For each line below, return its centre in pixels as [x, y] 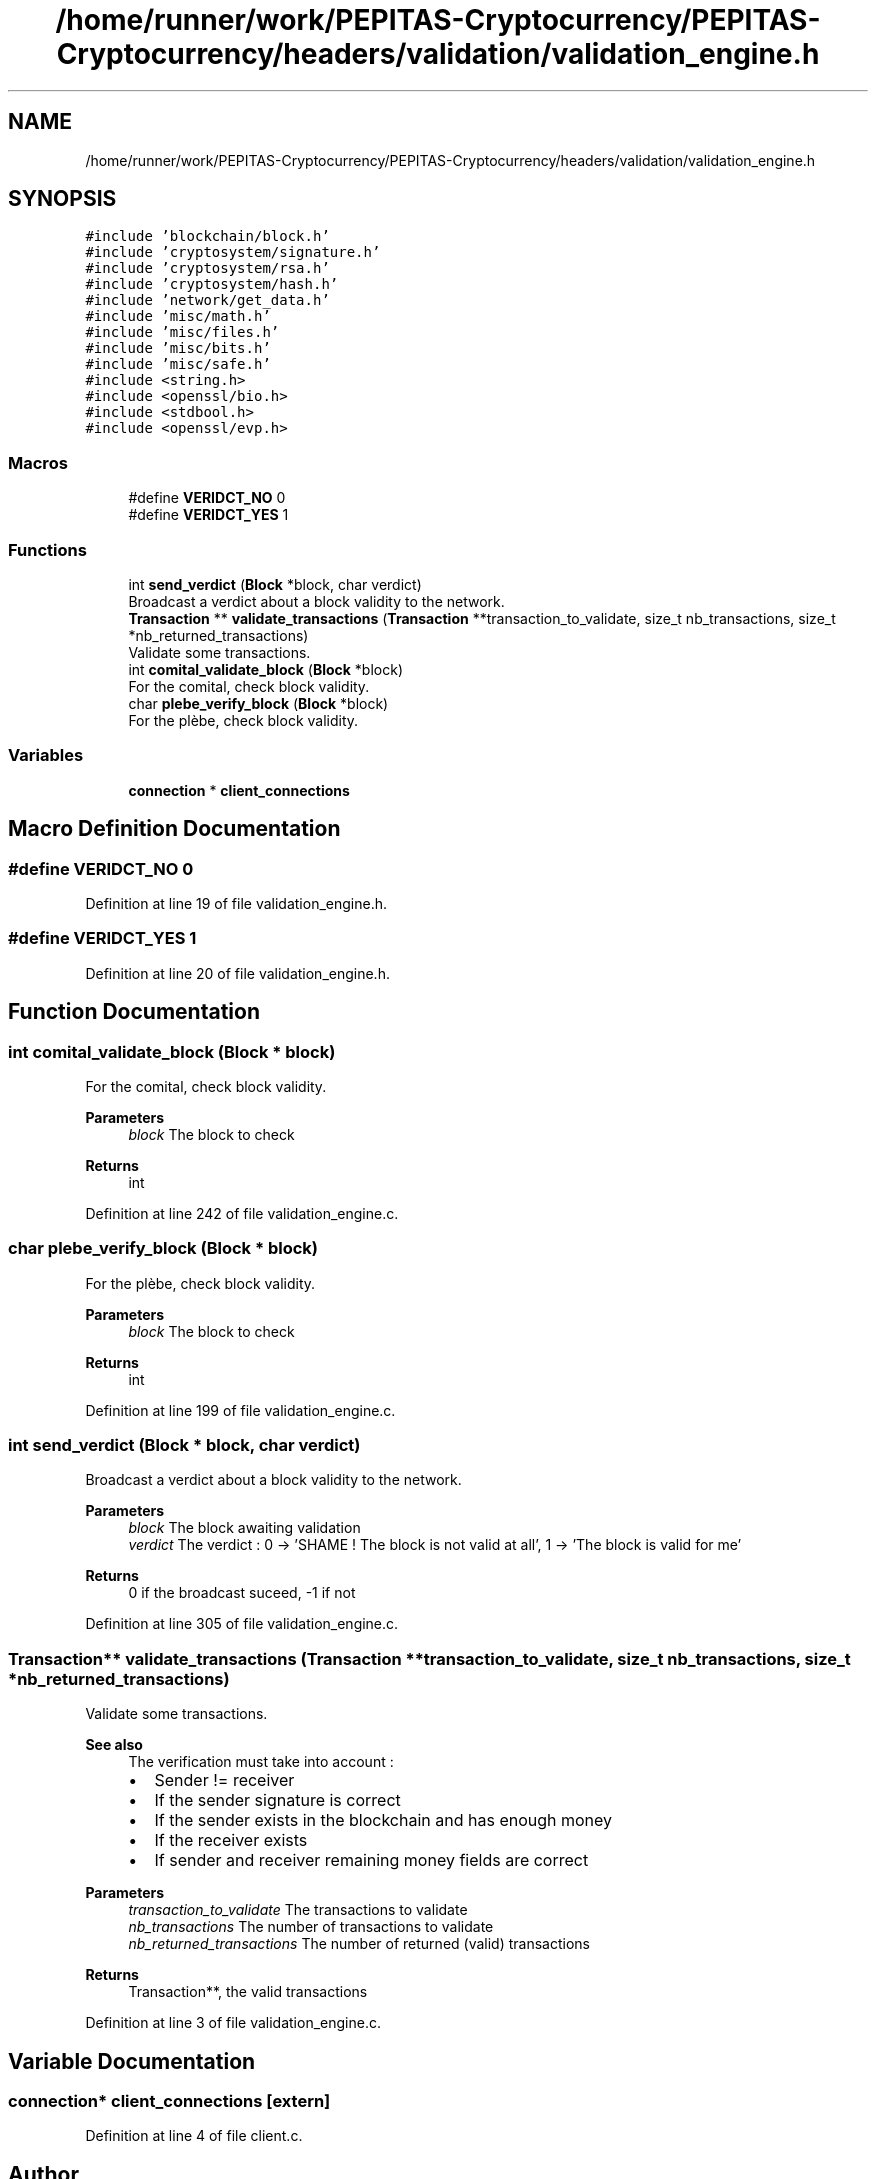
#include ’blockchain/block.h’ [207, 236]
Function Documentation [134, 1012]
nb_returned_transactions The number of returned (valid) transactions [359, 1944]
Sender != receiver [224, 1780]
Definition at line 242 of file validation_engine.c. [242, 1213]
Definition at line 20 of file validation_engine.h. [237, 973]
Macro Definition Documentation [174, 829]
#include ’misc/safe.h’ [178, 364]
